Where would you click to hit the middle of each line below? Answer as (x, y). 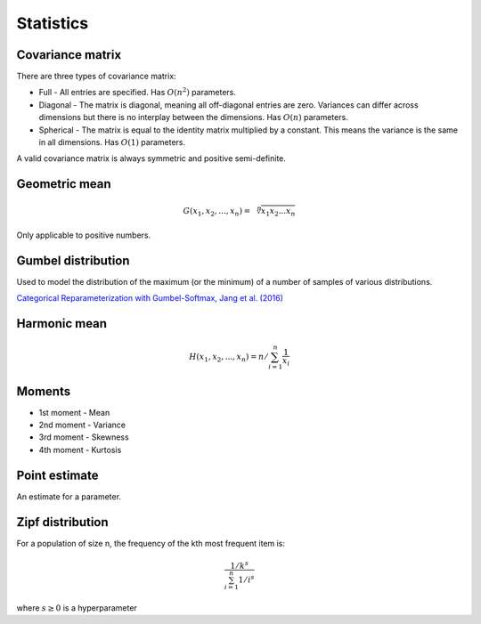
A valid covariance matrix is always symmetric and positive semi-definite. (151, 158)
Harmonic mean (61, 324)
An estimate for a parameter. (69, 496)
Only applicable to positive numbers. (84, 235)
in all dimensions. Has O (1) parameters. (112, 142)
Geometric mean (64, 184)
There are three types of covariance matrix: (97, 77)
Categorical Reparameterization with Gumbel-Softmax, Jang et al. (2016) (150, 298)
